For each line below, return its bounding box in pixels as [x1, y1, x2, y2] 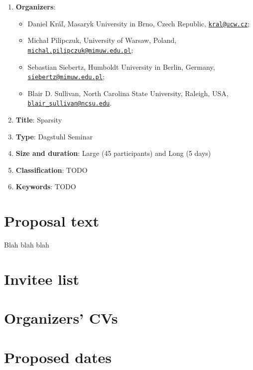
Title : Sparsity [15, 115, 62, 124]
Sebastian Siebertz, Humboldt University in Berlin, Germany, [27, 61, 215, 72]
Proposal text [4, 211, 100, 231]
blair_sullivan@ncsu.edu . [27, 98, 112, 108]
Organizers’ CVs [4, 308, 118, 328]
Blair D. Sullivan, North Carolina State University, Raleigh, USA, [27, 88, 229, 98]
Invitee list [4, 268, 79, 289]
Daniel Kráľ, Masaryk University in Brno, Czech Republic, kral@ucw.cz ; [27, 18, 250, 28]
